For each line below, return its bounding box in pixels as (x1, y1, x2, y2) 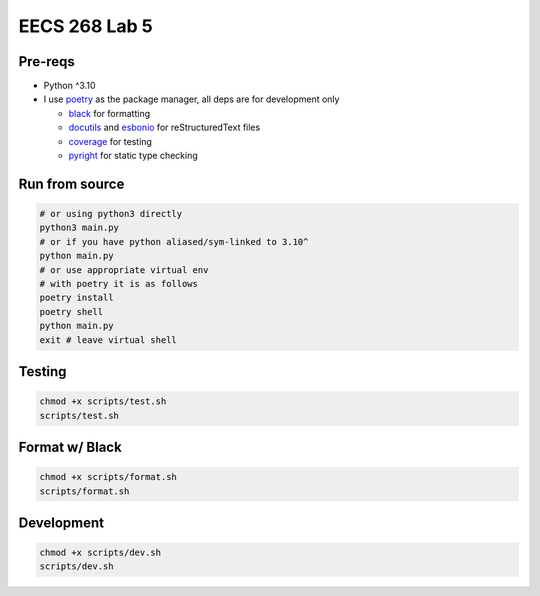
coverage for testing (68, 135, 152, 147)
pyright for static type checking (68, 150, 199, 162)
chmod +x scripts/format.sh (39, 471, 177, 483)
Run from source (18, 175, 125, 192)
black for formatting (68, 107, 151, 119)
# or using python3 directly (39, 208, 183, 220)
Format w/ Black (18, 438, 122, 455)
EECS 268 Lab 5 (18, 15, 154, 37)
